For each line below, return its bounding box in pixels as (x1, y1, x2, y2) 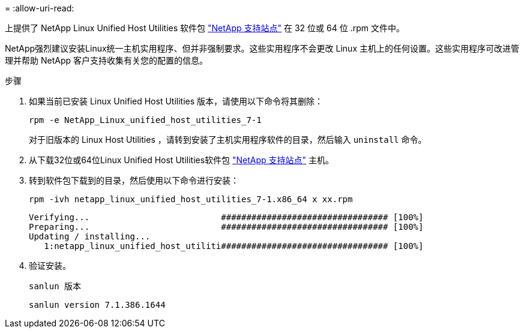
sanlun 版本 (29, 281, 82, 291)
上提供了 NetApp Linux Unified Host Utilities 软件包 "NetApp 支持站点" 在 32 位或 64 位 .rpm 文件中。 (5, 23, 405, 33)
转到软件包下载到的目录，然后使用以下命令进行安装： (29, 175, 239, 185)
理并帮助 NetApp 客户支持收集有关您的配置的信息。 (5, 55, 208, 65)
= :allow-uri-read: (5, 3, 74, 13)
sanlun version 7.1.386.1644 (29, 300, 166, 310)
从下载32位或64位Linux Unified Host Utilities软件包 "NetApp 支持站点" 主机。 (29, 155, 334, 165)
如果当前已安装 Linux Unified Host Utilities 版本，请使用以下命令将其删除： (29, 96, 324, 106)
